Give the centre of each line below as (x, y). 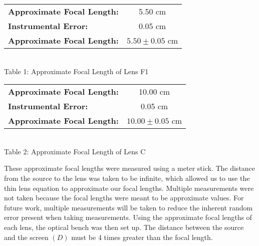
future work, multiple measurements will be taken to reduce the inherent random (128, 207)
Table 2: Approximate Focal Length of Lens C (75, 151)
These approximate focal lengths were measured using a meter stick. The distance (130, 168)
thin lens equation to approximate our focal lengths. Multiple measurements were (129, 188)
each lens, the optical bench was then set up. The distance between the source (124, 227)
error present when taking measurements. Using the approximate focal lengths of (128, 217)
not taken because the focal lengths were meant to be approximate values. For (124, 198)
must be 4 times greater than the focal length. (142, 237)
